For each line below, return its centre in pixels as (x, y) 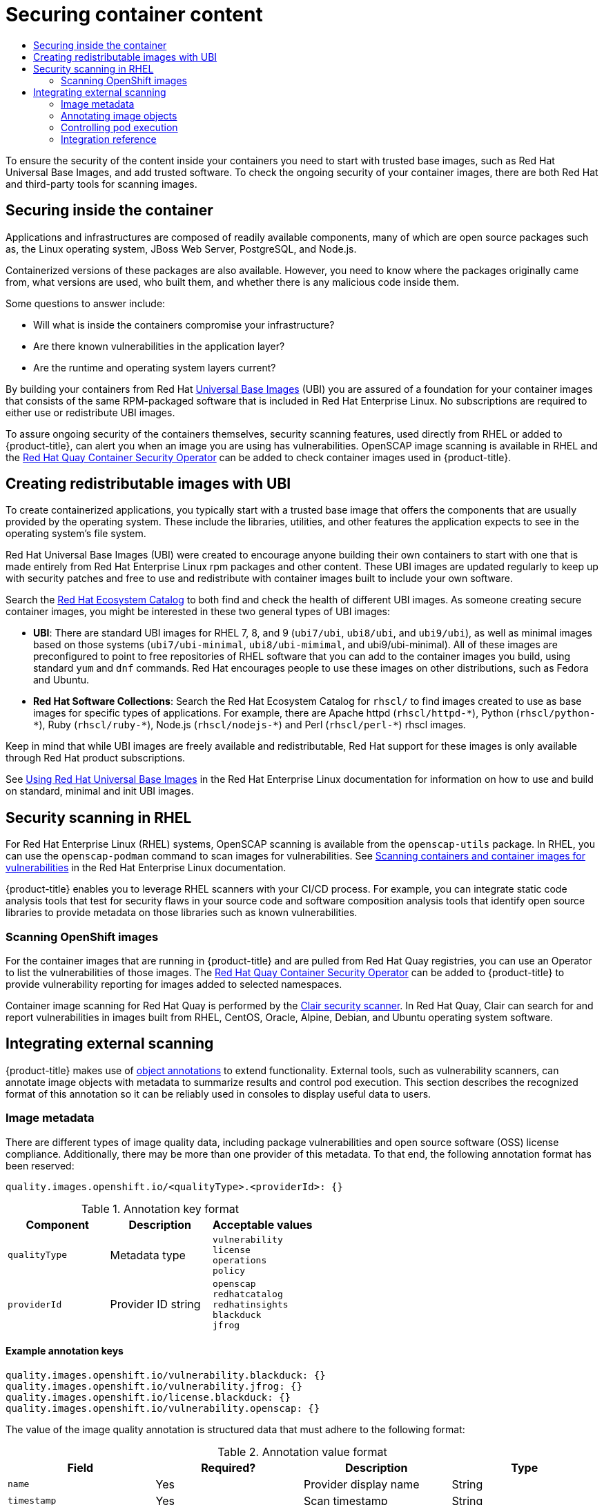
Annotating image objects (119, 115)
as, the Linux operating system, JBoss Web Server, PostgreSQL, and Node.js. (181, 249)
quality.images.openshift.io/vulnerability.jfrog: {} (154, 1386)
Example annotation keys (65, 1351)
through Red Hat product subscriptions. (96, 758)
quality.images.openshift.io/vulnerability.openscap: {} (163, 1408)
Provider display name (362, 1484)
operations (240, 1260)
